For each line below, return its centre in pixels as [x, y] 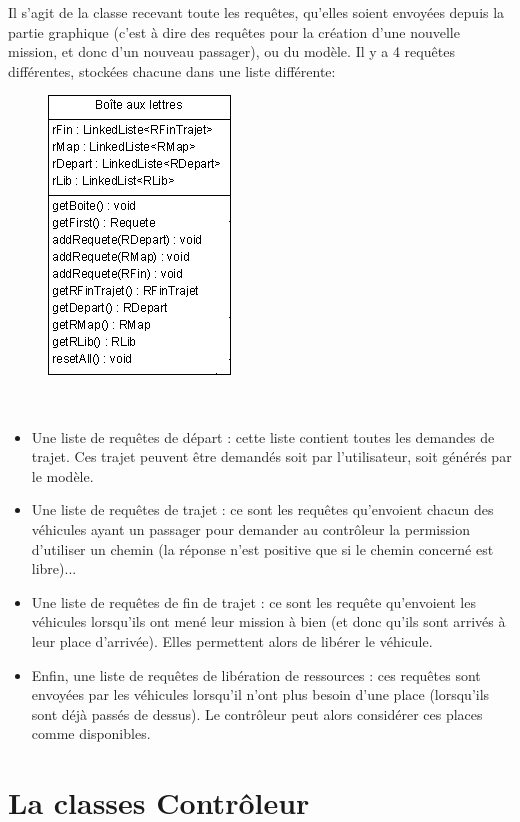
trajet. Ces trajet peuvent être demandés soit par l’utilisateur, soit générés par [271, 456]
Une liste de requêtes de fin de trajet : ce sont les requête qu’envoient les [253, 601]
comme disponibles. [91, 733]
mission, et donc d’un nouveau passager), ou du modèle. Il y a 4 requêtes [231, 51]
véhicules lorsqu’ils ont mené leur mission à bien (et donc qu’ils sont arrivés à [268, 621]
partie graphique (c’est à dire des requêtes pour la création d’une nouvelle [234, 31]
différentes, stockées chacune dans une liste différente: [172, 70]
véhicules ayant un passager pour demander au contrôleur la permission [250, 528]
